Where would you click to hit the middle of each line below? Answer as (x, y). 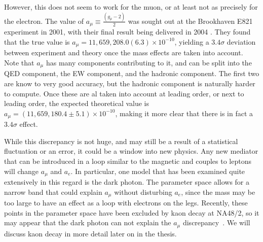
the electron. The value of (44, 21)
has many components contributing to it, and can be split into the (149, 62)
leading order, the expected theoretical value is (77, 103)
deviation (241, 41)
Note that (19, 62)
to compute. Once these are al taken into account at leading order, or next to (124, 93)
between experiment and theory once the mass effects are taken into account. (124, 53)
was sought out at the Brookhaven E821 (190, 21)
